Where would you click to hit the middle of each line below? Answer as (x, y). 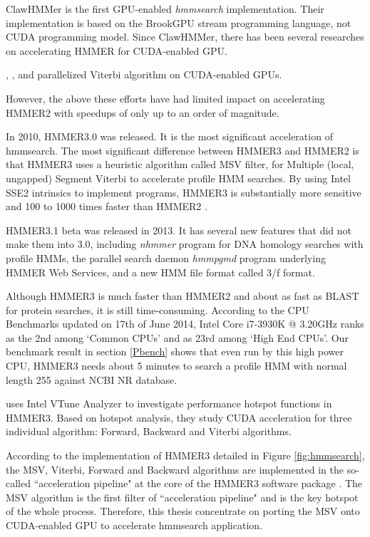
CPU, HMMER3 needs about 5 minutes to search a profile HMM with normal (176, 366)
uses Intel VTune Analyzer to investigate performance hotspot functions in (169, 403)
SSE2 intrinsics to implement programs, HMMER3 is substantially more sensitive (184, 192)
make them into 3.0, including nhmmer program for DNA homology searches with (185, 244)
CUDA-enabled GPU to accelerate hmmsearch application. (134, 525)
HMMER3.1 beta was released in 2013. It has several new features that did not (179, 230)
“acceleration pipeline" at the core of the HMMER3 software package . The (198, 483)
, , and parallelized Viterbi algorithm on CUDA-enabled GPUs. (144, 74)
